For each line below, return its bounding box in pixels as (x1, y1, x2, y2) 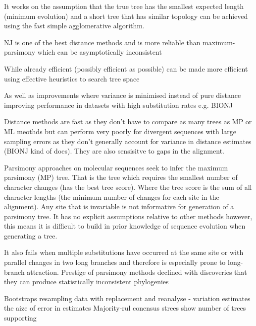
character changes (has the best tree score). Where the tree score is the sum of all (4, 181, 252, 192)
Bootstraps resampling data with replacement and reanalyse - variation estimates (4, 293, 251, 303)
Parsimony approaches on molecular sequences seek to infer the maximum (4, 162, 228, 172)
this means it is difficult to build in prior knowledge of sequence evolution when (4, 221, 246, 231)
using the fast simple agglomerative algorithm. (4, 20, 145, 31)
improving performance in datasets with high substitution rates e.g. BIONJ (4, 99, 233, 110)
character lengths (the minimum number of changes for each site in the (4, 191, 219, 202)
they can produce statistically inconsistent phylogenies (4, 276, 169, 287)
